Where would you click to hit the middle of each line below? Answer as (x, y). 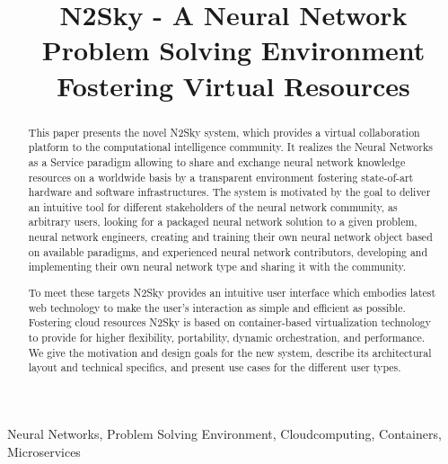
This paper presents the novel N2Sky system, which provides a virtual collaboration (224, 132)
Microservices (44, 451)
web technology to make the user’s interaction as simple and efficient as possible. (217, 307)
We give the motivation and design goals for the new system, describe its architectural (230, 352)
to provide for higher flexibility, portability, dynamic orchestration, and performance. (227, 337)
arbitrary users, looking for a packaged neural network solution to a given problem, (223, 222)
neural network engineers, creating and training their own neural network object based (230, 237)
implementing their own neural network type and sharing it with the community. (217, 267)
